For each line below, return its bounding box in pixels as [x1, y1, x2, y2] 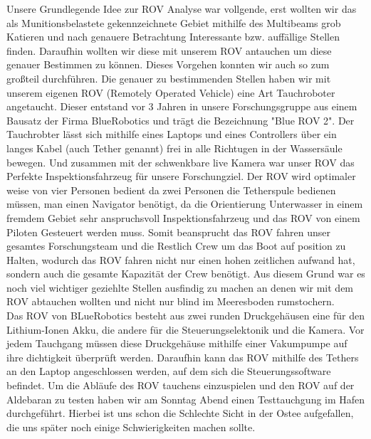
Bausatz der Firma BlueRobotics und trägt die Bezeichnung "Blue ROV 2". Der [6, 112, 355, 127]
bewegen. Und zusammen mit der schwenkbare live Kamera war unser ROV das [6, 154, 355, 169]
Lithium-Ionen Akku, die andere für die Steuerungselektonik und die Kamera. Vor [6, 322, 365, 337]
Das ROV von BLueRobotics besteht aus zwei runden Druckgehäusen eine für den [6, 308, 365, 323]
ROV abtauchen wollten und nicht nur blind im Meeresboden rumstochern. [6, 294, 335, 309]
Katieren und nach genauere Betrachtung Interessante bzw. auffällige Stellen [6, 29, 340, 44]
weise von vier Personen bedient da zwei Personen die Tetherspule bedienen [6, 182, 336, 197]
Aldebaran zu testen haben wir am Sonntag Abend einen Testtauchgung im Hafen [6, 391, 365, 406]
